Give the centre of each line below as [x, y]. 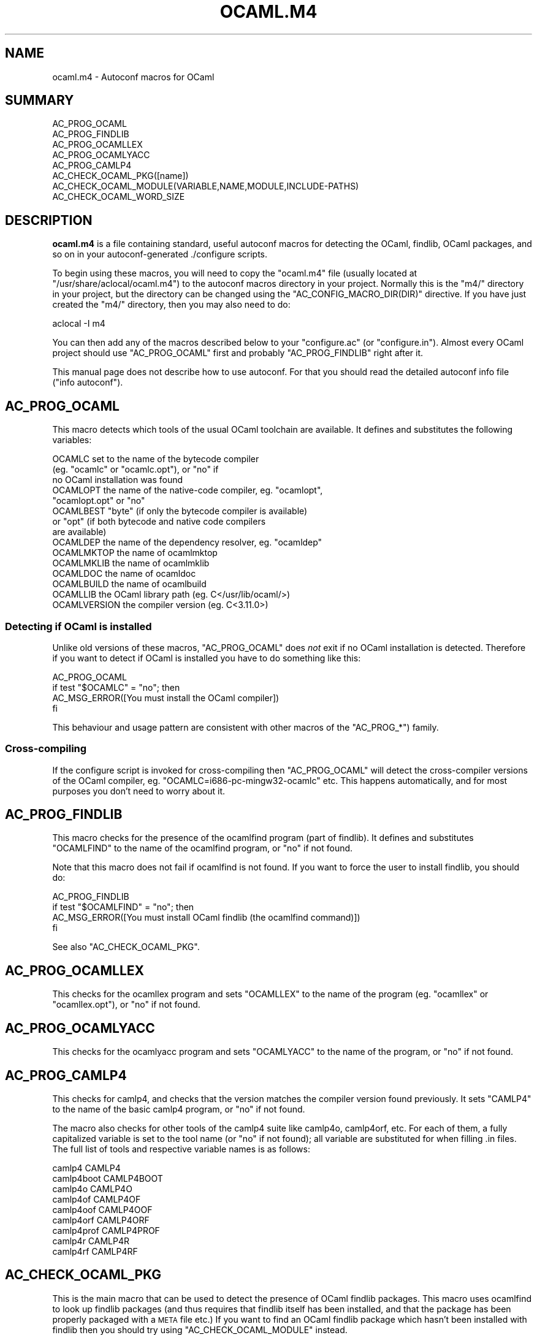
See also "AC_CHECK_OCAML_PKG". [126, 947]
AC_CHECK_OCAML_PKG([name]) [120, 176]
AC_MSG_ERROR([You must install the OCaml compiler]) [166, 698]
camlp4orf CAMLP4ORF [101, 1220]
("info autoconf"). [88, 382]
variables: [72, 440]
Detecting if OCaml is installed [78, 626]
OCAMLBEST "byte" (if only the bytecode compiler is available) [180, 511]
